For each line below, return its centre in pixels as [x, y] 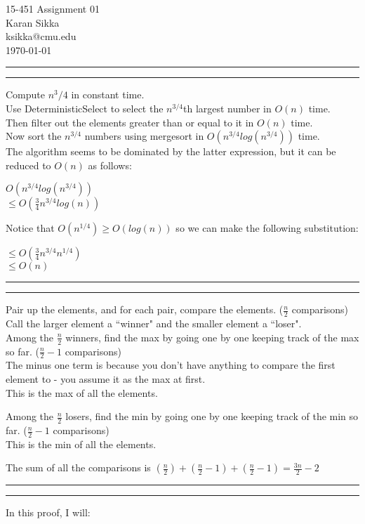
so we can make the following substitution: [267, 228]
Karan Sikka [33, 22]
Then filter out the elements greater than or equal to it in [130, 122]
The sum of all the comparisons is [78, 467]
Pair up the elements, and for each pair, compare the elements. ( [145, 309]
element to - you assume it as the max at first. [106, 379]
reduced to [28, 165]
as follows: [110, 165]
